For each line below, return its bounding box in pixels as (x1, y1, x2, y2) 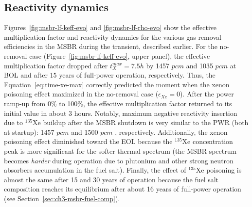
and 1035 (186, 60, 213, 70)
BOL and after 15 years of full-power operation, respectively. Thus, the (4, 70, 216, 80)
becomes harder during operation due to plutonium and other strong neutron (4, 155, 234, 165)
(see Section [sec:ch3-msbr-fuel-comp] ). (4, 193, 120, 203)
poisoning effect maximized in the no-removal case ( (4, 89, 159, 99)
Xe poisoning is (196, 165, 242, 175)
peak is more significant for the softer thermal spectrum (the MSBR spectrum (4, 145, 237, 156)
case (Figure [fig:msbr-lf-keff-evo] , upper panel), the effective (29, 50, 210, 61)
